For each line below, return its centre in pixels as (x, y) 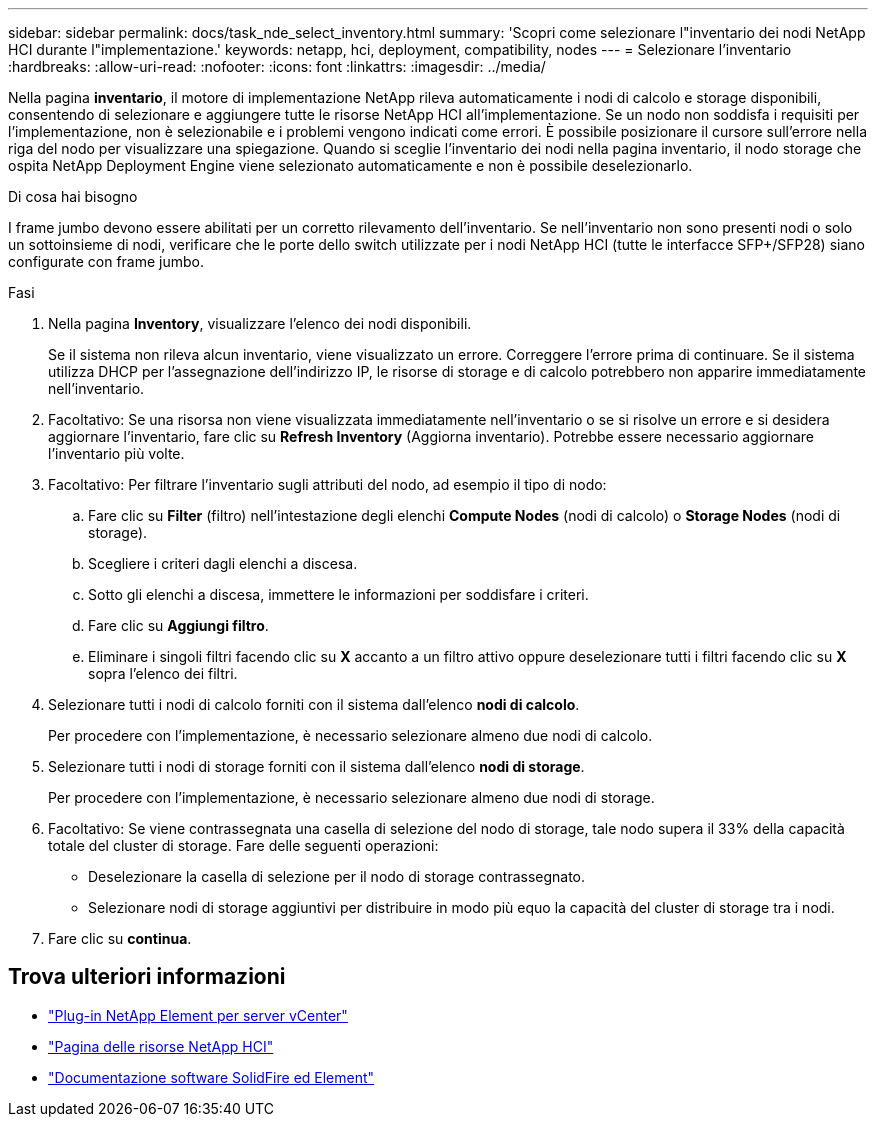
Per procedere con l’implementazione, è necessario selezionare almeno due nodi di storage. (351, 797)
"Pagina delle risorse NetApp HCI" (161, 1046)
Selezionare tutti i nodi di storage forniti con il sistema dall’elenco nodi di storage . (316, 766)
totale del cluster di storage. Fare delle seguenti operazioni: (243, 845)
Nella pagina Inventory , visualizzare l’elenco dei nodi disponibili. (260, 323)
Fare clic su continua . (120, 938)
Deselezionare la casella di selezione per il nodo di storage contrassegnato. (337, 876)
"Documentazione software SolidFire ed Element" (211, 1077)
